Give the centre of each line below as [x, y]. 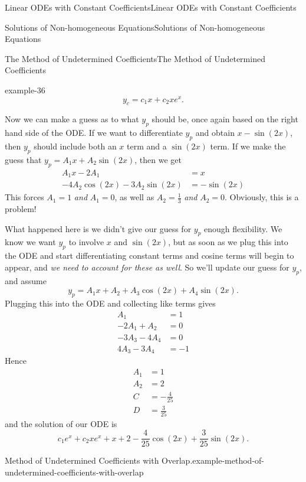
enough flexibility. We [243, 228]
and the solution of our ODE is [61, 423]
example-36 [25, 89]
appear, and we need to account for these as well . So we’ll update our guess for [147, 267]
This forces [24, 197]
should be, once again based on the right [225, 119]
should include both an [75, 146]
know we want [30, 242]
